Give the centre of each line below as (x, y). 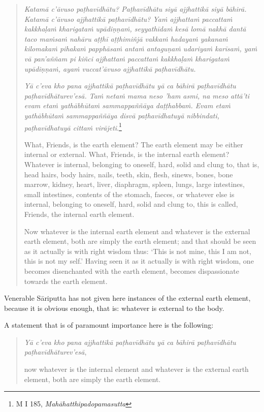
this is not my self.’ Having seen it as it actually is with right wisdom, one (139, 261)
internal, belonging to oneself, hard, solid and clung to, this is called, (131, 204)
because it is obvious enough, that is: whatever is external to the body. (114, 308)
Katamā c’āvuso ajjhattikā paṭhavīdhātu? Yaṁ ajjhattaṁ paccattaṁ (128, 19)
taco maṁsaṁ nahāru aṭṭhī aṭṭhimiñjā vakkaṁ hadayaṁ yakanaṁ (126, 38)
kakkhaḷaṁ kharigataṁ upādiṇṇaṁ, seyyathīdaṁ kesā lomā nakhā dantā (135, 29)
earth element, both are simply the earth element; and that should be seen (140, 241)
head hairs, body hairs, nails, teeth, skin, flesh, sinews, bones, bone (128, 174)
